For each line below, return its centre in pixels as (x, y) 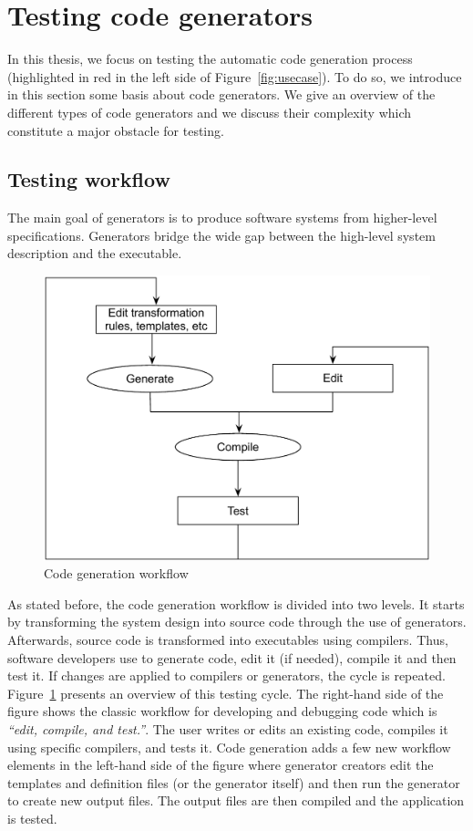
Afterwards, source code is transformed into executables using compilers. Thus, (228, 640)
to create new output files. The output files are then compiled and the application (236, 800)
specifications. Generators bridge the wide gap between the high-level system (221, 235)
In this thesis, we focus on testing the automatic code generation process (210, 59)
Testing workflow (89, 179)
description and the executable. (95, 253)
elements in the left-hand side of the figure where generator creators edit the (221, 765)
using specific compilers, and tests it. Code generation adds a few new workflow (229, 747)
